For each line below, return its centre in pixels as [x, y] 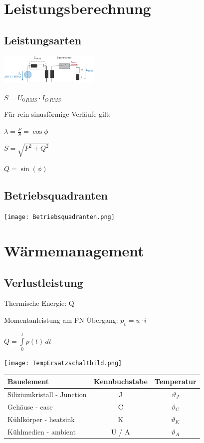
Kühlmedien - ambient [42, 431]
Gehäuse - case [30, 406]
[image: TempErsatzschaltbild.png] [63, 363]
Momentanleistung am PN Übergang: [61, 320]
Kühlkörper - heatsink [41, 419]
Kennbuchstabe [120, 381]
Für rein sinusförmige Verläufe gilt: [58, 114]
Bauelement [28, 381]
